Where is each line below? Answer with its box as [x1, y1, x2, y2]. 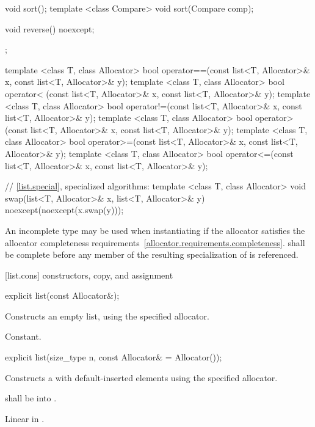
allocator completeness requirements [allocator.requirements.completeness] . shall [5, 236, 305, 249]
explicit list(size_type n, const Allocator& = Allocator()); [5, 351, 222, 363]
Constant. [5, 330, 42, 343]
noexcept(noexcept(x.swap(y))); [5, 203, 124, 216]
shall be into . [5, 392, 57, 404]
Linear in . [5, 412, 45, 425]
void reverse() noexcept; [5, 22, 95, 35]
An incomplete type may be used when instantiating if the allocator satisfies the [5, 224, 305, 236]
